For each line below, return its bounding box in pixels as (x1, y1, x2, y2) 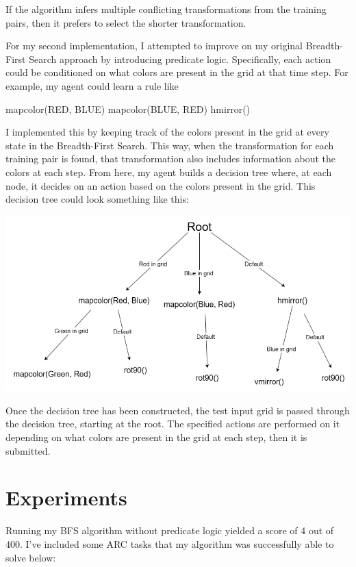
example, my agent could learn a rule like (5, 78, 179, 92)
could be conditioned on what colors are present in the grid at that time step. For (5, 65, 348, 79)
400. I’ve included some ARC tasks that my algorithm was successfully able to (5, 536, 334, 551)
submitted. (5, 443, 51, 457)
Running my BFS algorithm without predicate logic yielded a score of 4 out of (5, 523, 334, 538)
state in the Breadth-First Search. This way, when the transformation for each (5, 138, 334, 152)
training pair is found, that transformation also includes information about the (5, 151, 336, 166)
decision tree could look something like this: (5, 192, 189, 206)
